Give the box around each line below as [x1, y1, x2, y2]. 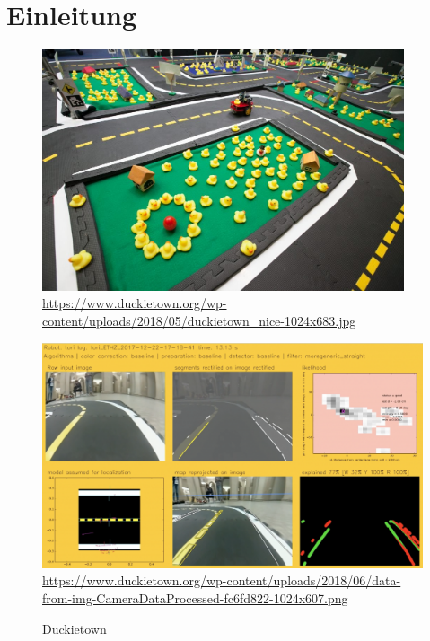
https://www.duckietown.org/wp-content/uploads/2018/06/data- [42, 571, 401, 590]
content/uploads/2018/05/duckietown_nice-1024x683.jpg [42, 311, 356, 329]
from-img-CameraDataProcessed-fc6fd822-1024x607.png [42, 589, 348, 608]
